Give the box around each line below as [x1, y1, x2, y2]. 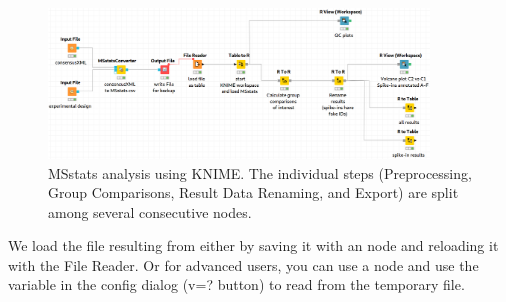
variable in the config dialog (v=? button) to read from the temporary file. [8, 274, 465, 295]
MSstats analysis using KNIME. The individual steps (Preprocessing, [48, 162, 472, 183]
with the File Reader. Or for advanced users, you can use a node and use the [8, 254, 479, 275]
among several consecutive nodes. [48, 201, 252, 222]
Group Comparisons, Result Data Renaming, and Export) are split [48, 182, 459, 203]
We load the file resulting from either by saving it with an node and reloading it [8, 235, 499, 256]
